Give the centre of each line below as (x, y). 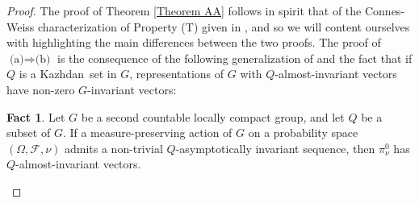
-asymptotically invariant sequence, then (275, 148)
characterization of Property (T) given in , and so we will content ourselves (224, 26)
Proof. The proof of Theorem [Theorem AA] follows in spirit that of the (184, 10)
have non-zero (41, 89)
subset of (29, 133)
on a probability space (303, 133)
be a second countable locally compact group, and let (213, 116)
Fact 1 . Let (36, 116)
